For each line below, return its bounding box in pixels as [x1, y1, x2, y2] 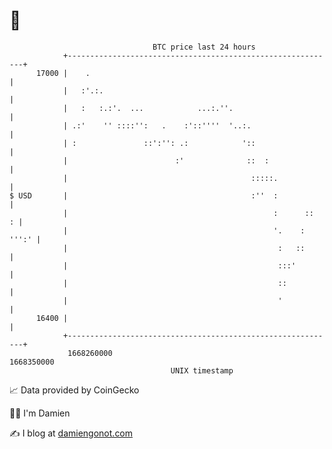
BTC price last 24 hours [152, 42, 256, 52]
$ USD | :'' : [9, 190, 279, 201]
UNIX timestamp [170, 365, 234, 376]
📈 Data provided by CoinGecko [9, 384, 140, 396]
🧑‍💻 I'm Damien [9, 407, 71, 419]
